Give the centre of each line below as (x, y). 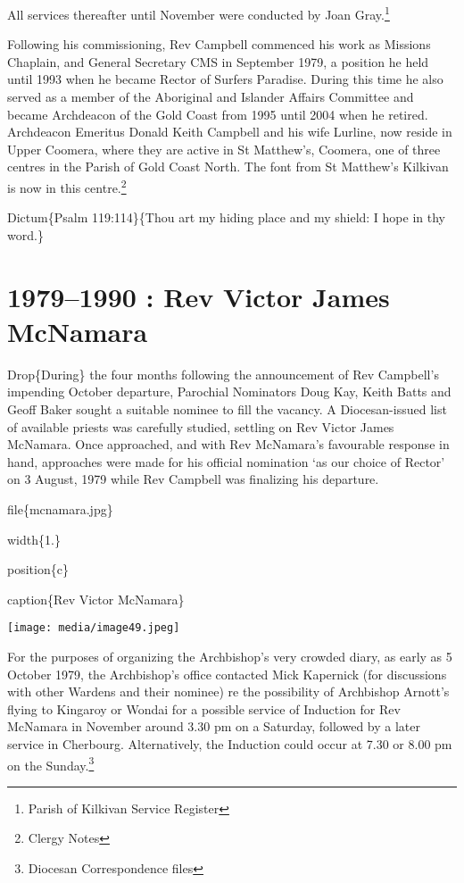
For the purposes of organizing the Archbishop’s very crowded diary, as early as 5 (230, 656)
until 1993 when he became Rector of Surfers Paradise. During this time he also (225, 79)
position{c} (38, 569)
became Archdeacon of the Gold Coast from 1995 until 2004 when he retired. (218, 114)
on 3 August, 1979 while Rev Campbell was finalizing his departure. (193, 479)
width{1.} (34, 539)
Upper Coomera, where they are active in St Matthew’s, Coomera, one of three (224, 149)
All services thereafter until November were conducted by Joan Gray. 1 (199, 13)
